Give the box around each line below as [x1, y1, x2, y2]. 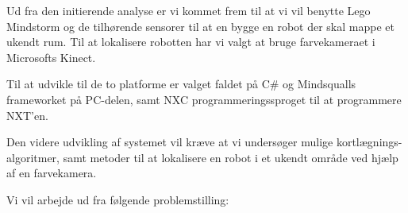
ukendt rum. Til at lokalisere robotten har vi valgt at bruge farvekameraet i [6, 33, 375, 50]
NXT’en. [6, 106, 48, 123]
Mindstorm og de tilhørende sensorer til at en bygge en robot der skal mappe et [6, 17, 395, 34]
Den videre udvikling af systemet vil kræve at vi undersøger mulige [6, 134, 333, 150]
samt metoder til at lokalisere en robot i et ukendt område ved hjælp [63, 149, 398, 165]
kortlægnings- [336, 134, 402, 150]
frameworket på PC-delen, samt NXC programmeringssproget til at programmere [6, 91, 402, 107]
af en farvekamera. [6, 165, 97, 181]
